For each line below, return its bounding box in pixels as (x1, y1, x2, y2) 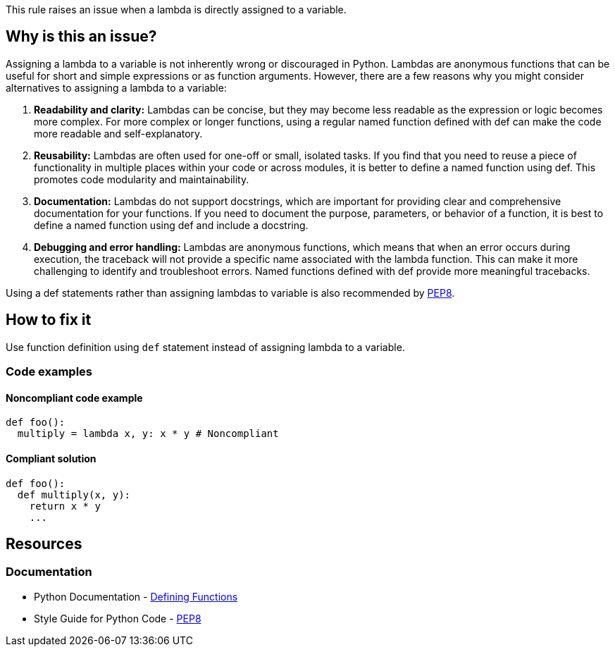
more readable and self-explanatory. (34, 127, 203, 140)
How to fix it (6, 311, 92, 329)
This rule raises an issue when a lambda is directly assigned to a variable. (6, 4, 347, 16)
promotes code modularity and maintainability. (34, 173, 249, 185)
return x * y (29, 500, 101, 512)
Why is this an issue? (6, 27, 157, 46)
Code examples (6, 364, 93, 379)
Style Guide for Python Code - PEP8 (34, 612, 201, 625)
